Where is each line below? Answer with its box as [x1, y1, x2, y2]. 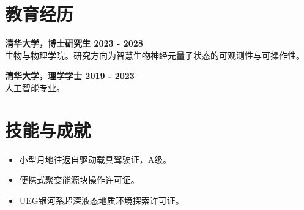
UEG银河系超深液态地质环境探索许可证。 [19, 193, 184, 206]
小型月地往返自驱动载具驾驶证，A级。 [19, 152, 172, 165]
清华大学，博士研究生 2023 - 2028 [5, 37, 143, 50]
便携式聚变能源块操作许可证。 [19, 173, 139, 186]
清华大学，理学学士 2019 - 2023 [5, 69, 135, 82]
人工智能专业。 [5, 81, 65, 94]
